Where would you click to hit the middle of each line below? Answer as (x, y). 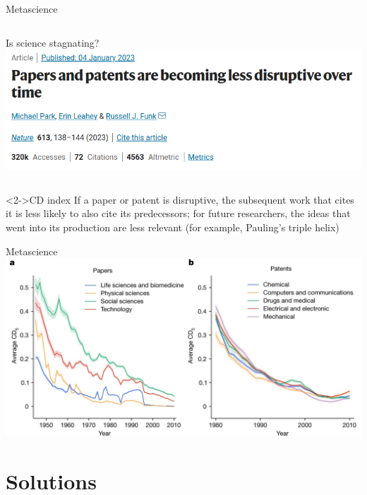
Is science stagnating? (53, 42)
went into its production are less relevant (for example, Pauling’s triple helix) (173, 227)
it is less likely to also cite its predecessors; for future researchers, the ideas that (178, 213)
